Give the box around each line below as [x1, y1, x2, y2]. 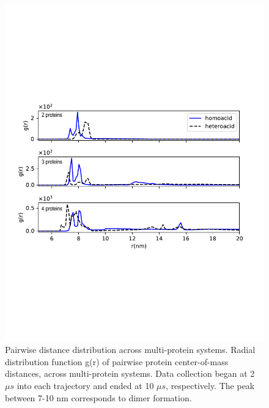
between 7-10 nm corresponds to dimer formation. [5, 391, 192, 404]
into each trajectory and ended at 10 [17, 379, 154, 391]
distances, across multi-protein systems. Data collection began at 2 [5, 367, 255, 380]
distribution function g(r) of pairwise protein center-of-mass [5, 355, 229, 368]
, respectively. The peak [166, 379, 255, 391]
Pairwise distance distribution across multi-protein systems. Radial [5, 343, 256, 356]
